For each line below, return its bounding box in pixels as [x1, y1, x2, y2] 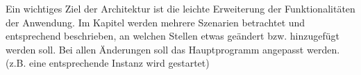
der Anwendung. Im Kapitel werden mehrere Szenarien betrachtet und [6, 15, 305, 29]
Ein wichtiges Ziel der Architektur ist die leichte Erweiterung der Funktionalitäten [6, 1, 355, 15]
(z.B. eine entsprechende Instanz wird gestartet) [6, 56, 210, 70]
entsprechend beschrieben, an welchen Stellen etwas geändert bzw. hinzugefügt [6, 28, 339, 43]
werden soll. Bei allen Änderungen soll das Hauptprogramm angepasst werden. [6, 42, 340, 56]
